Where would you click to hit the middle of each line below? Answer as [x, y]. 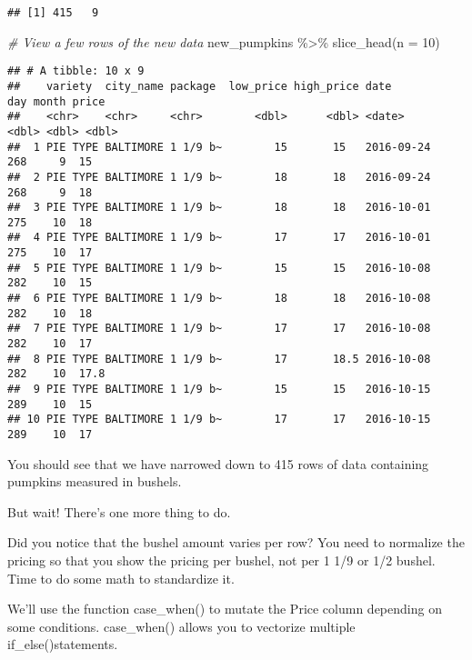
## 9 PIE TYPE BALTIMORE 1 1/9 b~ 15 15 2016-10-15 [219, 390]
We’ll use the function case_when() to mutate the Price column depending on [225, 609]
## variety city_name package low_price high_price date [200, 86]
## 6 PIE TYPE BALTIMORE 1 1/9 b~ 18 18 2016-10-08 [219, 299]
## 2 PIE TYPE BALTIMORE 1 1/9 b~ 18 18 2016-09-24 [219, 177]
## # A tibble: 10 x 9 [76, 71]
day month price [56, 101]
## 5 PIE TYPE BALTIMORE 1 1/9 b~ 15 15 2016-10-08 [219, 268]
